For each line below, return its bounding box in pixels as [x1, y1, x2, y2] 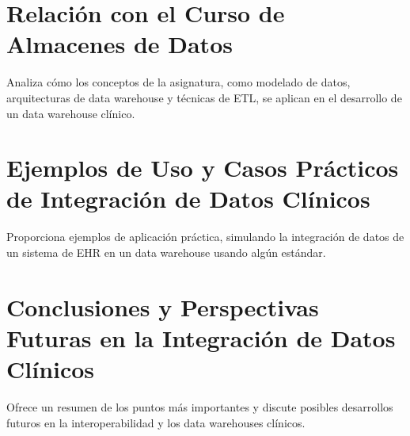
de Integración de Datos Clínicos [6, 182, 370, 215]
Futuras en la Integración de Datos [6, 321, 396, 354]
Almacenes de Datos [6, 28, 233, 60]
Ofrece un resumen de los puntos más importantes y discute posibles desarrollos [6, 399, 393, 415]
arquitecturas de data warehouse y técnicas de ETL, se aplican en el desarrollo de [6, 89, 402, 105]
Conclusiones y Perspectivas [6, 290, 319, 323]
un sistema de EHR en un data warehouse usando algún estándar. [6, 244, 326, 260]
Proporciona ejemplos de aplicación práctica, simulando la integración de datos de [6, 228, 404, 245]
